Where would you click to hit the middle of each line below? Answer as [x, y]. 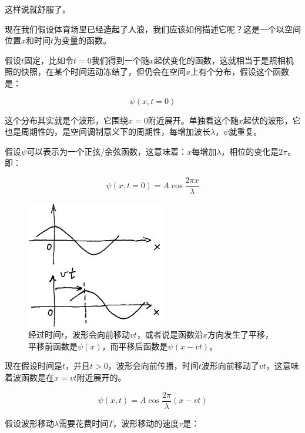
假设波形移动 [29, 423]
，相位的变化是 [250, 151]
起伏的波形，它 [272, 120]
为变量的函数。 [83, 40]
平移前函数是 [53, 346]
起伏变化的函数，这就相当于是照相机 [224, 60]
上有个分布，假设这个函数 [240, 71]
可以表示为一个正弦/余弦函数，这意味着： [107, 151]
